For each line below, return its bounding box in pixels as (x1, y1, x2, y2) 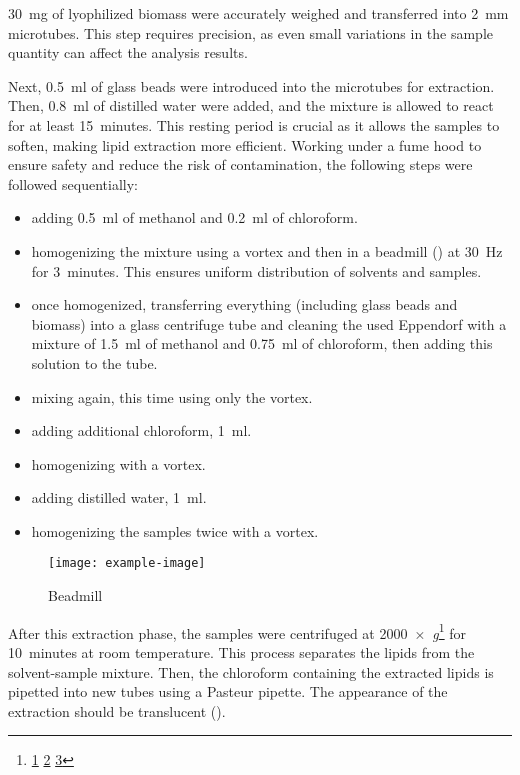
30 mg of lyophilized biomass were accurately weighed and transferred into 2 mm (8, 3, 509, 23)
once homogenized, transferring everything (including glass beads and (31, 294, 458, 315)
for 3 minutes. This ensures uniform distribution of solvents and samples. (31, 260, 482, 281)
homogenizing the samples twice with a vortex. (31, 520, 319, 541)
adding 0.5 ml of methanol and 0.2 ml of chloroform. (31, 207, 358, 228)
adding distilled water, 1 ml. (31, 487, 207, 508)
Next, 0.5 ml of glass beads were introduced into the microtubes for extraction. (8, 75, 495, 96)
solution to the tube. (31, 352, 158, 373)
